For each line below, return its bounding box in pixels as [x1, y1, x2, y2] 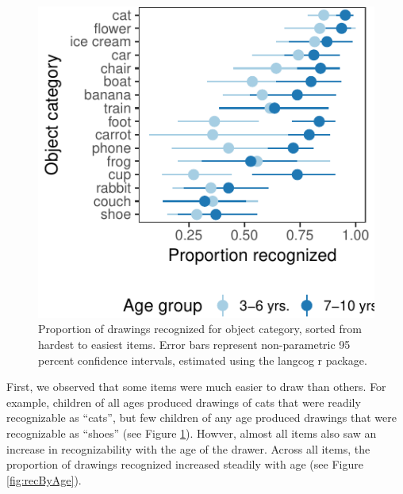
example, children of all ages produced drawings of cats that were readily [6, 393, 361, 410]
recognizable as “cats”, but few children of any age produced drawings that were [6, 409, 397, 426]
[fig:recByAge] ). [6, 471, 82, 488]
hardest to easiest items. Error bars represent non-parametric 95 [38, 335, 351, 352]
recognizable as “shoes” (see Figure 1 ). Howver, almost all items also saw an [6, 424, 377, 441]
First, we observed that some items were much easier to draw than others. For [6, 378, 386, 395]
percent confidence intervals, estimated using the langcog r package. [38, 351, 367, 368]
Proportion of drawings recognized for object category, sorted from [38, 320, 362, 337]
